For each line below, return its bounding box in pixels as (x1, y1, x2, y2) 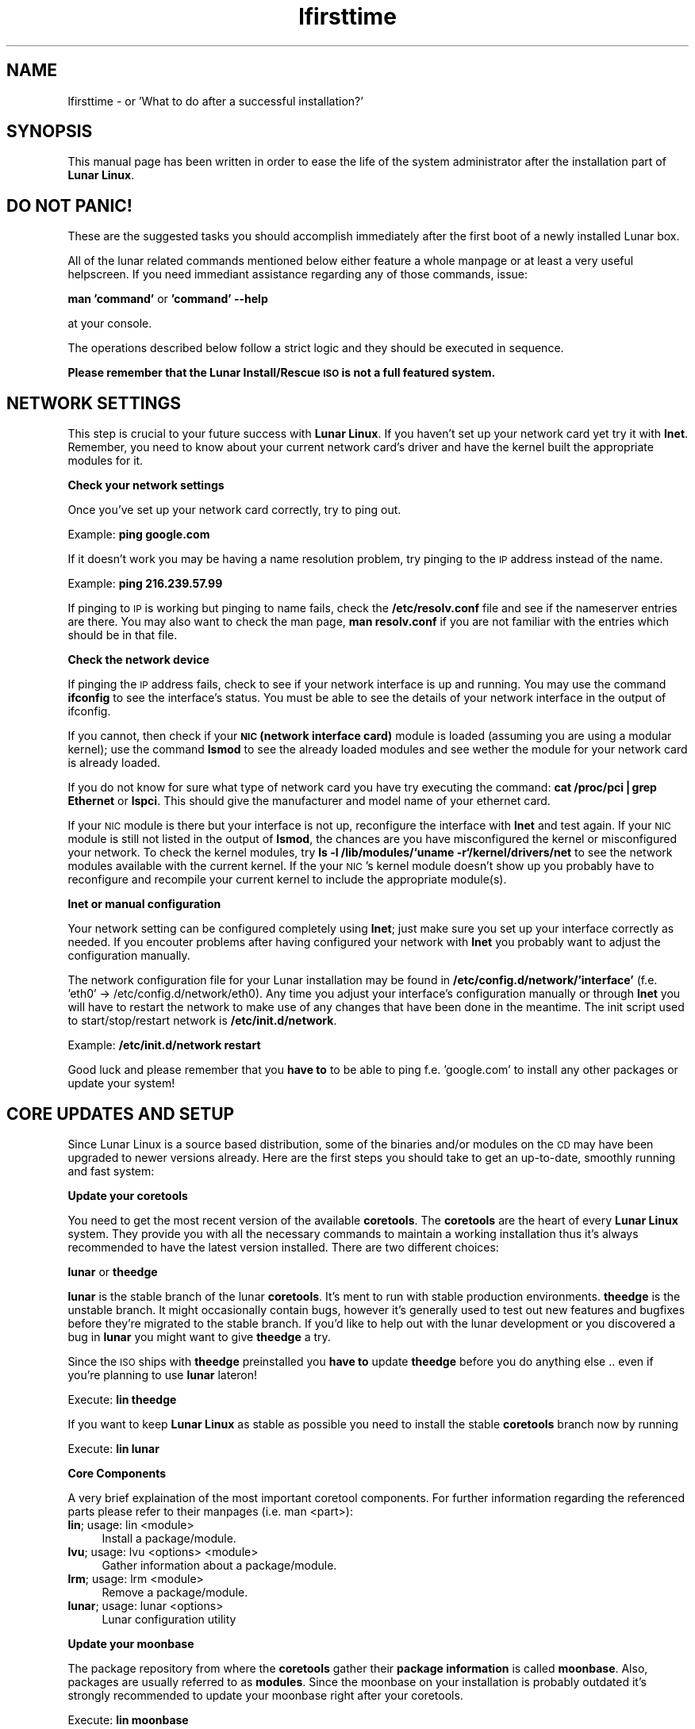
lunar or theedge (67, 1264, 158, 1279)
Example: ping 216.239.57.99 (67, 577, 223, 591)
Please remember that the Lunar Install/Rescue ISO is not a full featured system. (67, 366, 496, 380)
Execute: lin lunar (67, 1441, 159, 1455)
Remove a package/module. (102, 1585, 248, 1599)
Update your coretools (67, 1188, 188, 1202)
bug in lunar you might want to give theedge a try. (67, 1329, 331, 1344)
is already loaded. (67, 756, 161, 770)
